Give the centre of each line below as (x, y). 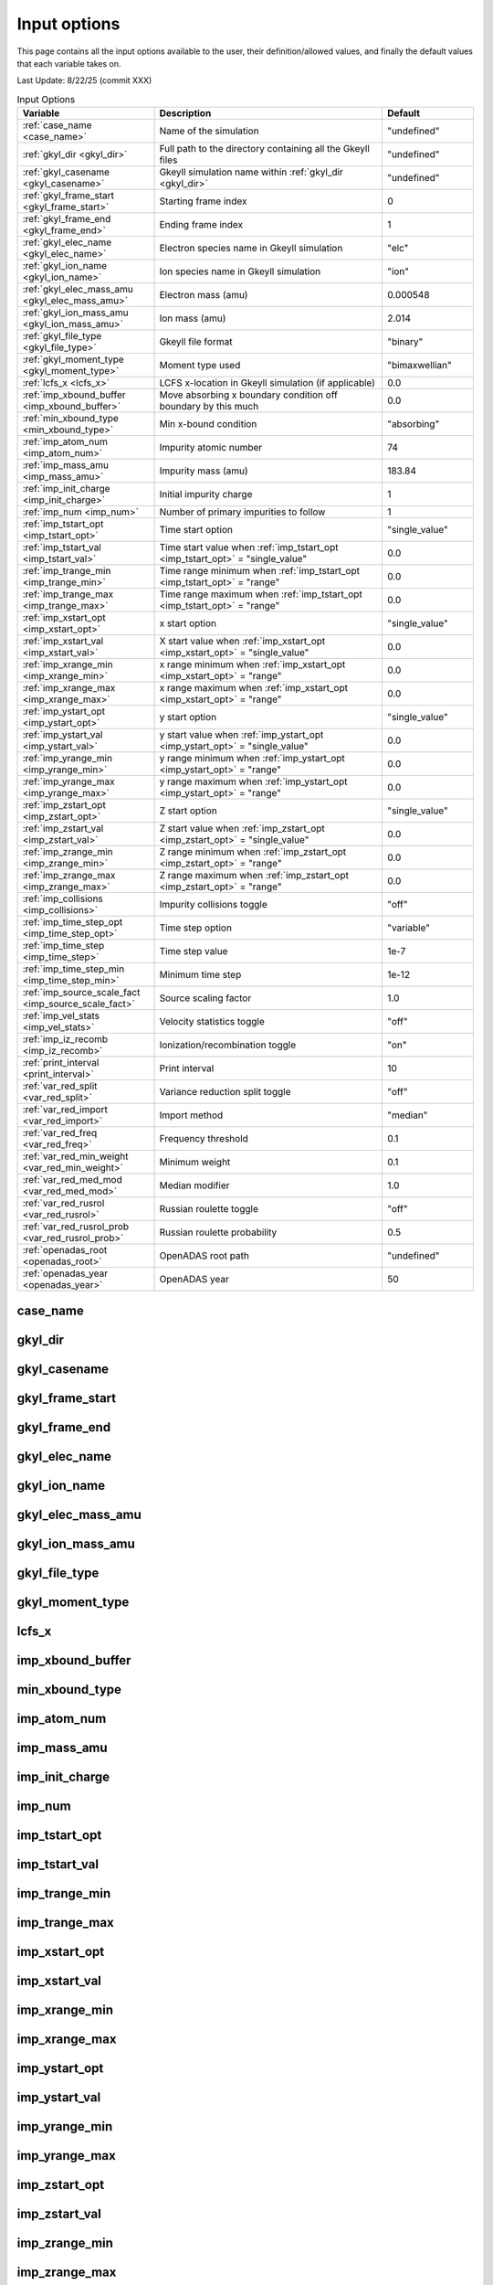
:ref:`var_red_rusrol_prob (76, 1227)
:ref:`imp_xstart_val (63, 642)
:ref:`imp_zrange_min (68, 852)
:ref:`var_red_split (60, 1086)
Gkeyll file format (196, 342)
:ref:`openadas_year (65, 1273)
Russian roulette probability (218, 1232)
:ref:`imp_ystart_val (63, 735)
